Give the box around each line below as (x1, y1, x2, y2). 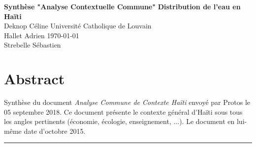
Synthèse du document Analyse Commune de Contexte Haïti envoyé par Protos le (4, 97, 250, 107)
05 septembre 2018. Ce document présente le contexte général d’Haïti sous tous (4, 106, 243, 117)
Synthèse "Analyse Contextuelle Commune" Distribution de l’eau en (4, 1, 241, 11)
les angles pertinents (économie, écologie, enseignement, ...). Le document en (4, 116, 235, 126)
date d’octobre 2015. (24, 125, 86, 136)
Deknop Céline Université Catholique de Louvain (4, 21, 152, 31)
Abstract (4, 69, 65, 89)
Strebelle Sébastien (4, 40, 61, 50)
